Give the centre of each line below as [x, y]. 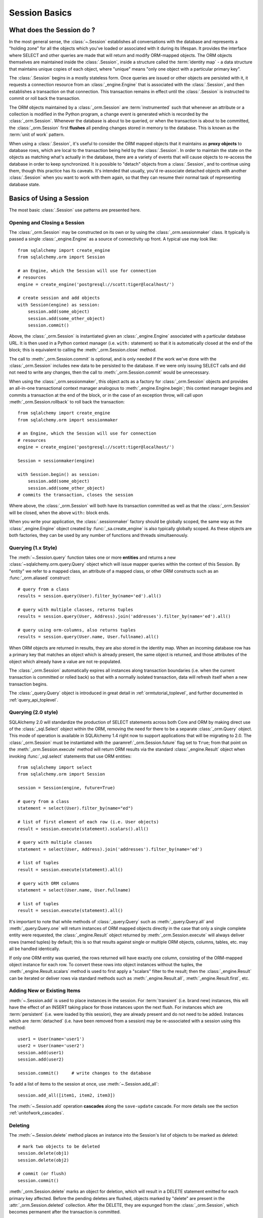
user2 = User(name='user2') [51, 1046]
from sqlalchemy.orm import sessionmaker [68, 420]
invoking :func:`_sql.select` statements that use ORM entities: [70, 756]
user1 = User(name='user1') [51, 1039]
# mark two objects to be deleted [59, 1146]
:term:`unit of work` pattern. [37, 134]
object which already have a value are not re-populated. [65, 661]
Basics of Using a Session [49, 198]
